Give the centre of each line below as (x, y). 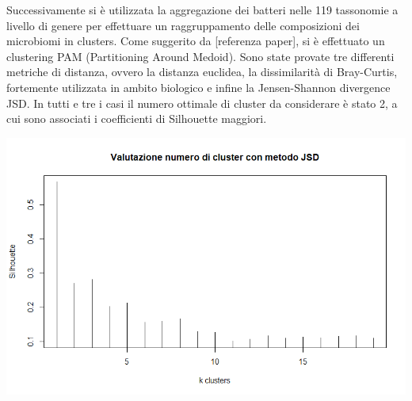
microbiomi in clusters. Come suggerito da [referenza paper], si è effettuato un (196, 41)
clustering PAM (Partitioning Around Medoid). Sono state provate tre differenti (200, 56)
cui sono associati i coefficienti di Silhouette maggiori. (137, 118)
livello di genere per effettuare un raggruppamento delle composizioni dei (183, 25)
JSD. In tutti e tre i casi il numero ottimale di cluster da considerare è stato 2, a (202, 103)
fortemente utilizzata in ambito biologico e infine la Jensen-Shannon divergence (198, 87)
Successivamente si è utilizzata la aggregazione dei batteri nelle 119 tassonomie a (202, 10)
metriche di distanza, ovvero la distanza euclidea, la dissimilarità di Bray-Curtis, (202, 72)
